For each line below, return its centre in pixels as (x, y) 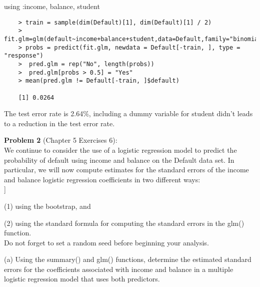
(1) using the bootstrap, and (47, 206)
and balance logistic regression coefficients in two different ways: (102, 179)
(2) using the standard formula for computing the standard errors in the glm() (124, 223)
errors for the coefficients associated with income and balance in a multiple (119, 269)
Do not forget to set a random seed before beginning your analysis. (106, 242)
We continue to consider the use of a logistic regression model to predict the (120, 150)
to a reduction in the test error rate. (59, 123)
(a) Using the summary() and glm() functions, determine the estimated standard (128, 259)
